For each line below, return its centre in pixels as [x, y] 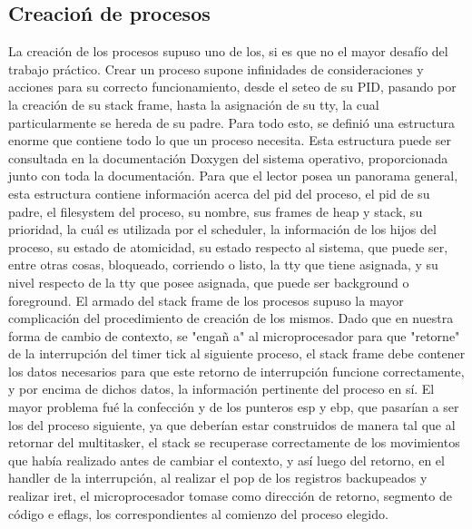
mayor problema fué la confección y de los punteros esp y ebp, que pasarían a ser [234, 407]
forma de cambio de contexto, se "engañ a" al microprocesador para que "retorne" [234, 335]
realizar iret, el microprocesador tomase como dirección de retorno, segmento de [230, 496]
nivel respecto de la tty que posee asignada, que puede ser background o [209, 282]
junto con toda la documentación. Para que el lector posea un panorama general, [233, 176]
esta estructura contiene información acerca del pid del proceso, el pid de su [219, 193]
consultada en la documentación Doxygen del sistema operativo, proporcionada [228, 157]
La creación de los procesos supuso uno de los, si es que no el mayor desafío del [228, 51]
